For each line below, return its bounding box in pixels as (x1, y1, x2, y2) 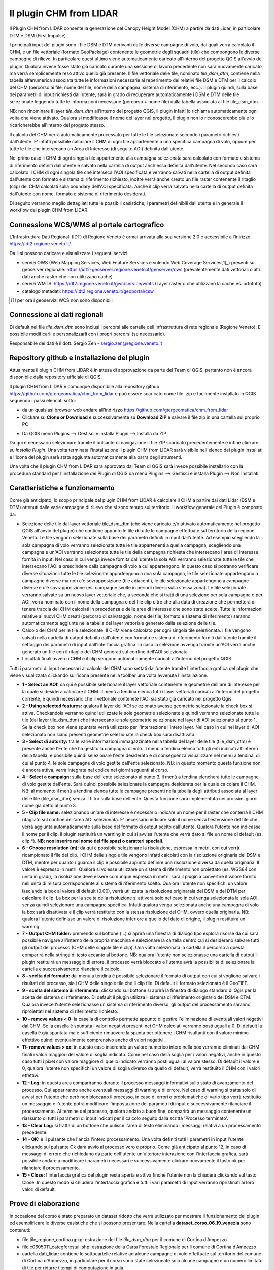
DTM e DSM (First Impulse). (9, 32, 67, 38)
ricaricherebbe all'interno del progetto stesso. (9, 122, 106, 128)
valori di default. (22, 1186, 56, 1192)
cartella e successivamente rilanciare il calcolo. (22, 966, 121, 972)
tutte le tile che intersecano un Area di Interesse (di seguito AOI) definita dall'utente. (9, 145, 185, 152)
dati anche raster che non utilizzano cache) (22, 273, 113, 279)
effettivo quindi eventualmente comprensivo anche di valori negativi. (22, 1037, 165, 1043)
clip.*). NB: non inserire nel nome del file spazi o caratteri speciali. (22, 838, 164, 844)
